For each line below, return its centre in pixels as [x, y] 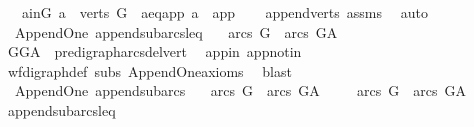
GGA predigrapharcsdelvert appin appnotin [154, 51]
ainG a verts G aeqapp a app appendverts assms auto [224, 12]
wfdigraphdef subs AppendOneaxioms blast [149, 70]
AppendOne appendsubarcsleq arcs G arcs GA [176, 31]
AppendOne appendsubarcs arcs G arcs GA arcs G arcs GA [240, 90]
